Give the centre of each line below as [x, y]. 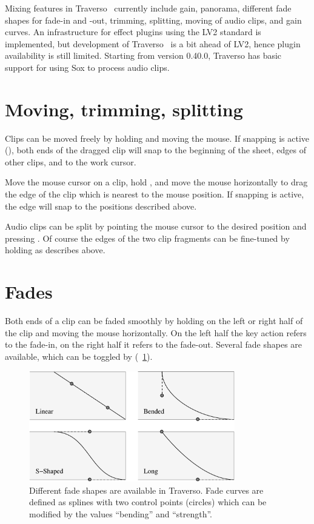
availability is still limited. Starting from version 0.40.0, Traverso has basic [143, 55]
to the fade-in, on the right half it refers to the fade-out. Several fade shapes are [154, 344]
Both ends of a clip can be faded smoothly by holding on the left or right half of [154, 321]
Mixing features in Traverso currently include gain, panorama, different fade [148, 8]
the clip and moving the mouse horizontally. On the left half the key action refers [156, 332]
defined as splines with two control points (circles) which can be [148, 502]
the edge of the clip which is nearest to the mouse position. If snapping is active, [155, 194]
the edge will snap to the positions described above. [101, 206]
